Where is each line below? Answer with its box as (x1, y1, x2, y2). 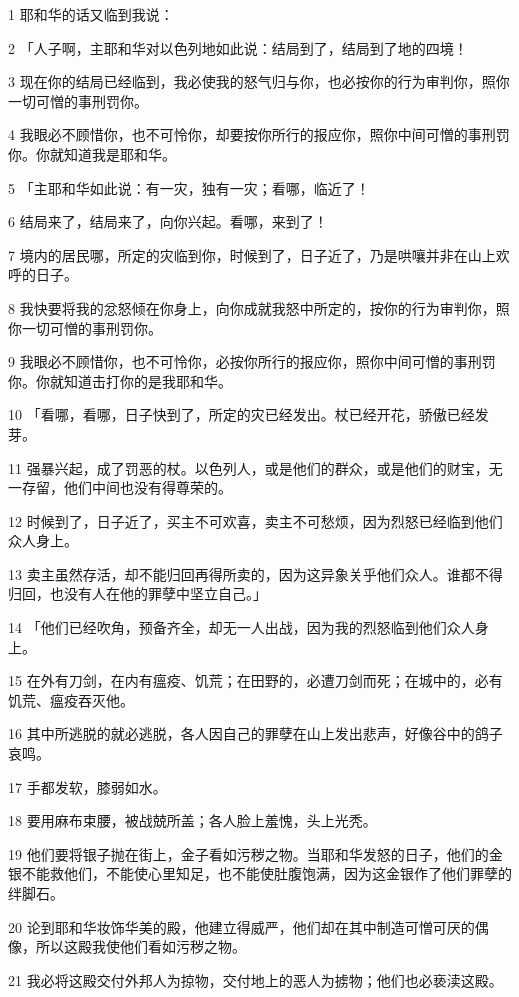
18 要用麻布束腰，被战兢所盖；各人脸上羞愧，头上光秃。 (8, 810, 377, 831)
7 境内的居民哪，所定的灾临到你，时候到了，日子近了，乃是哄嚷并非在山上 (8, 244, 496, 265)
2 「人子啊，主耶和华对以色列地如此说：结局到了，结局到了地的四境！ (8, 37, 468, 58)
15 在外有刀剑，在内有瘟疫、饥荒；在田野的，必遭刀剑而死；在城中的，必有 (8, 670, 503, 691)
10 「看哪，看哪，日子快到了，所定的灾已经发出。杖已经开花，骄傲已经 (8, 404, 475, 425)
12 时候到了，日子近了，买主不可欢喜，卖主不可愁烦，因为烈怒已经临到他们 (8, 510, 503, 531)
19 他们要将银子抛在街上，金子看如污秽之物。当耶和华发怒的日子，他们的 (8, 843, 489, 864)
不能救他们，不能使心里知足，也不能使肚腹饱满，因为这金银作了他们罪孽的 (21, 863, 512, 884)
